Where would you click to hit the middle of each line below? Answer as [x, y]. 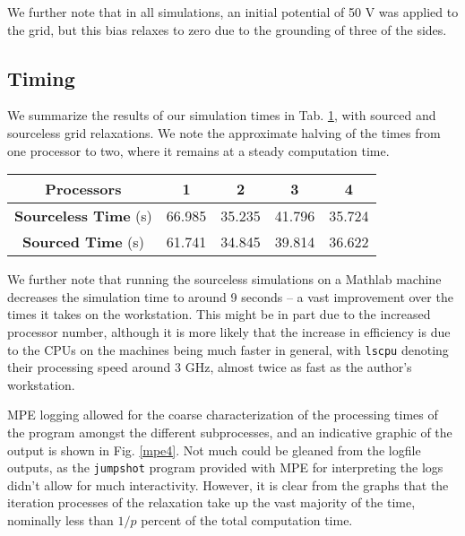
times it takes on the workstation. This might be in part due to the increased [219, 314]
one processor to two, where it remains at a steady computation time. [198, 150]
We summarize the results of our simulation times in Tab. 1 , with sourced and [222, 115]
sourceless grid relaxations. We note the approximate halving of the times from [224, 132]
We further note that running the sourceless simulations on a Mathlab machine [224, 279]
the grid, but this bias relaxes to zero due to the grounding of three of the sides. [227, 29]
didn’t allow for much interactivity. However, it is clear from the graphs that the [228, 484]
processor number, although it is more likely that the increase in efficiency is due [229, 331]
